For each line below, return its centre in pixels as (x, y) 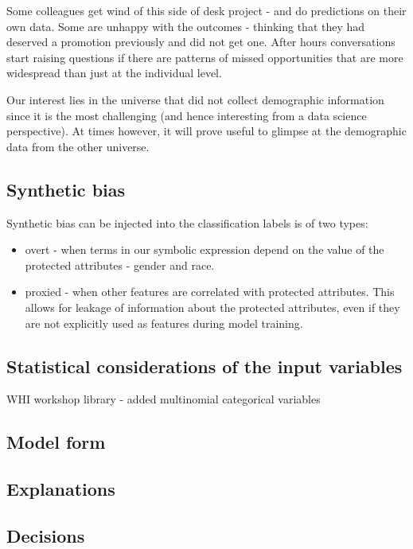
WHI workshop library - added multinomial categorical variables (164, 399)
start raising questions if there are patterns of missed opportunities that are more (205, 57)
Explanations (61, 489)
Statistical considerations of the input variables (205, 366)
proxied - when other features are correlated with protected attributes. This (210, 292)
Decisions (46, 535)
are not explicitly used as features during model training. (164, 323)
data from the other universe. (78, 146)
